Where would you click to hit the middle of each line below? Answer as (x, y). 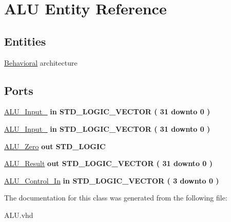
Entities (25, 41)
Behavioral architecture (41, 62)
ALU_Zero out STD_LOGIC (55, 146)
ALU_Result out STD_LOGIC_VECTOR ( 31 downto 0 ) (108, 163)
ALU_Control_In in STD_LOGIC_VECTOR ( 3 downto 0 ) (112, 180)
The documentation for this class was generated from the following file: (116, 198)
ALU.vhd (19, 215)
